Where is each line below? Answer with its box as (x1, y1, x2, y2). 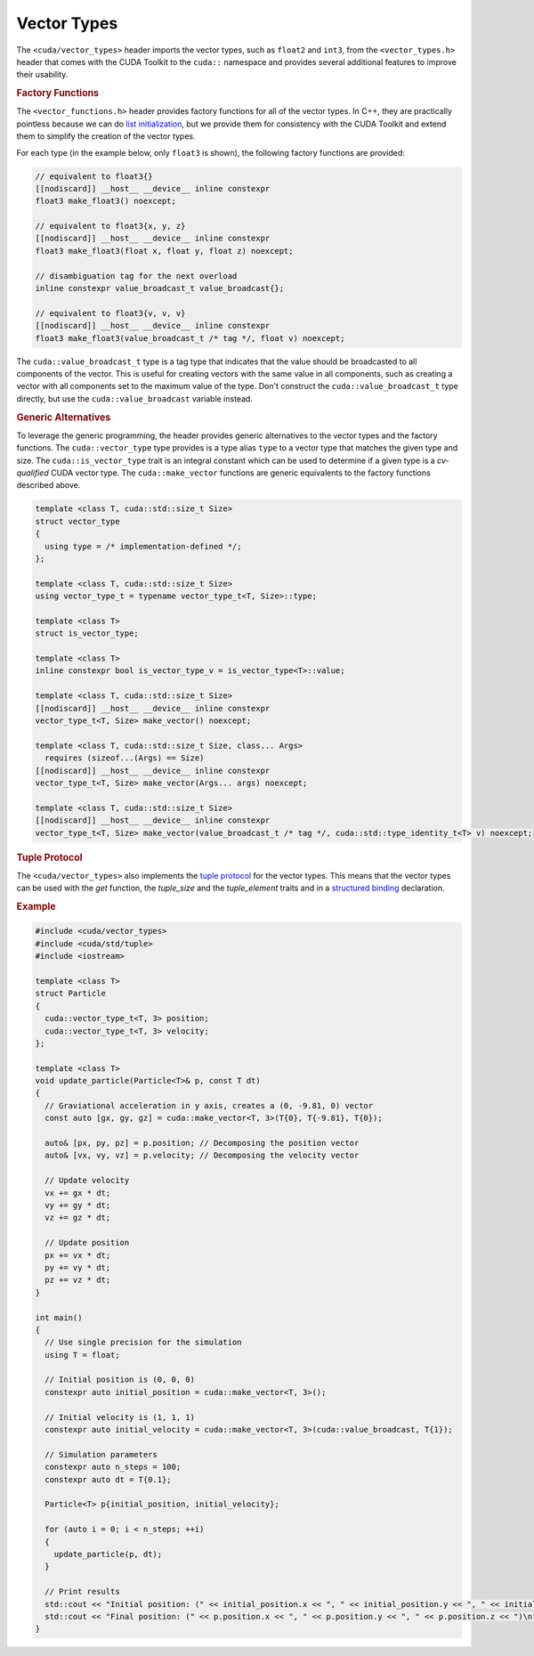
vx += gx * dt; (44, 1188, 111, 1197)
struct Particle (35, 988, 107, 999)
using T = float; (44, 1350, 120, 1360)
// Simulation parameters (44, 1449, 158, 1459)
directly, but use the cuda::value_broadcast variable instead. (16, 393, 254, 404)
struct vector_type (35, 516, 120, 526)
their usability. (16, 69, 69, 80)
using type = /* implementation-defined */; (44, 541, 242, 551)
